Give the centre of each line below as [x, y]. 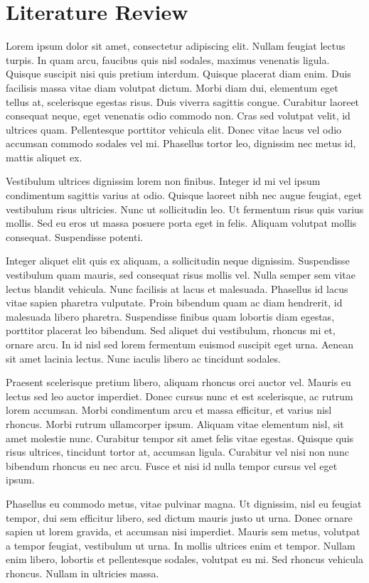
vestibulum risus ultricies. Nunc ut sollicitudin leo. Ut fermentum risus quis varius [185, 209]
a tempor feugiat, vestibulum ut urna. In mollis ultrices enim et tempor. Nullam [181, 545]
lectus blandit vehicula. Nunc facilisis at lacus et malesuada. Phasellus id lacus [177, 288]
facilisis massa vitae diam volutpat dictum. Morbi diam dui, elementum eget [172, 87]
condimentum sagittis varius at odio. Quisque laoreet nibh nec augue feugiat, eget [184, 195]
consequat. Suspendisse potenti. [75, 236]
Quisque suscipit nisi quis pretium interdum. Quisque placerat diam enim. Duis [178, 74]
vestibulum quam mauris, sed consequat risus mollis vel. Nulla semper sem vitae [181, 275]
